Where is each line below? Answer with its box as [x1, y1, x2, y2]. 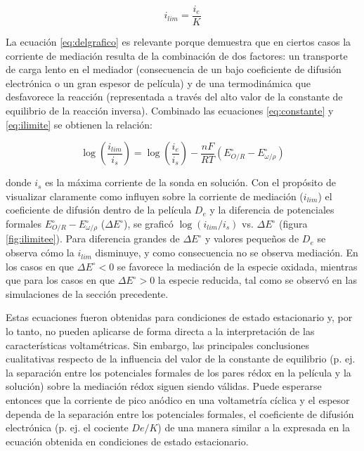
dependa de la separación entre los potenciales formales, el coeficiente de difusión [6, 406, 354, 421]
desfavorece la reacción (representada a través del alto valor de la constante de [6, 89, 343, 104]
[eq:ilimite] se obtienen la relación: [6, 117, 152, 131]
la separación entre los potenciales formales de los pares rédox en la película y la [6, 365, 351, 379]
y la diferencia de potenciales [209, 202, 334, 217]
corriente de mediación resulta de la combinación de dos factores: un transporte [6, 48, 348, 63]
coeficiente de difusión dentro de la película [6, 202, 192, 217]
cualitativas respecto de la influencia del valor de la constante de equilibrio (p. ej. [6, 351, 356, 366]
